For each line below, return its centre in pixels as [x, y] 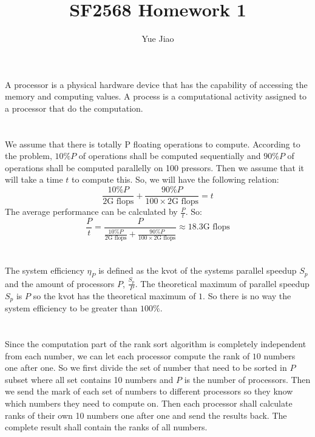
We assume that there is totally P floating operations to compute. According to [153, 144]
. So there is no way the [247, 295]
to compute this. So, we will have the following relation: [175, 179]
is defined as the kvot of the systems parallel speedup [198, 270]
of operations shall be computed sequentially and [170, 156]
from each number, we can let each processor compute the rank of [127, 355]
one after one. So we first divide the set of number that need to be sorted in [146, 368]
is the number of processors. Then [247, 379]
